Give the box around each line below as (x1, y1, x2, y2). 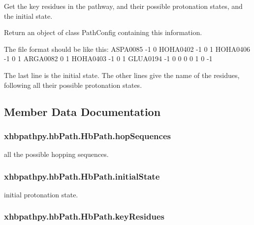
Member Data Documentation (4, 104, 161, 119)
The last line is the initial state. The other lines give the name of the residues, (4, 70, 240, 80)
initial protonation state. (4, 189, 78, 199)
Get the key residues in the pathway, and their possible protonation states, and (4, 1, 243, 11)
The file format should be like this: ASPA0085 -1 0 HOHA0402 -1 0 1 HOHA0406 (4, 43, 251, 54)
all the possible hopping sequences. (4, 149, 109, 159)
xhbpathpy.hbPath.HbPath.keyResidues (4, 210, 164, 223)
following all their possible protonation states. (4, 79, 142, 90)
